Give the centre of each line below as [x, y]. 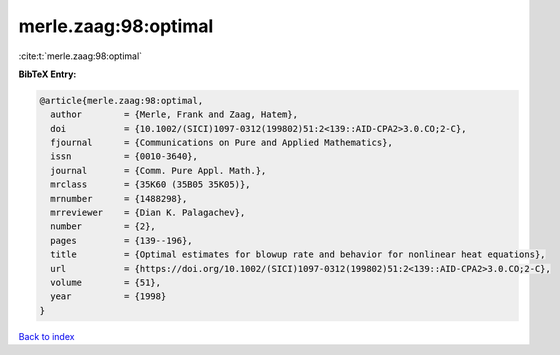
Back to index [46, 336]
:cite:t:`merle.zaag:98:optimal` [80, 56]
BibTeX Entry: [47, 74]
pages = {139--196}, [122, 240]
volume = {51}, [106, 282]
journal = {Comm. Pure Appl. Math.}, [158, 170]
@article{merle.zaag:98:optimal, [121, 100]
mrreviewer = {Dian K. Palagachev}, [148, 213]
